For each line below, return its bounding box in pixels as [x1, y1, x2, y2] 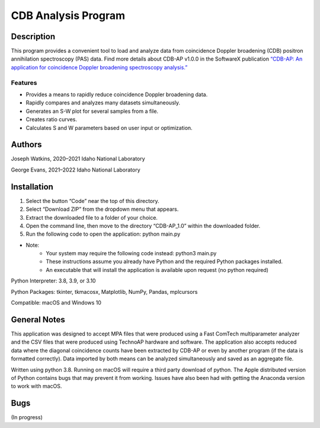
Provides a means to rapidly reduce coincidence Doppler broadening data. [25, 91, 208, 98]
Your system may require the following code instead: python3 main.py [46, 250, 217, 257]
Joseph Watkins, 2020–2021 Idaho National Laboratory [11, 155, 145, 163]
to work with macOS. [11, 383, 62, 390]
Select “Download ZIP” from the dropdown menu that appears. [25, 205, 179, 213]
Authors [11, 140, 42, 150]
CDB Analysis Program [11, 9, 126, 22]
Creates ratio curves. [25, 116, 77, 123]
